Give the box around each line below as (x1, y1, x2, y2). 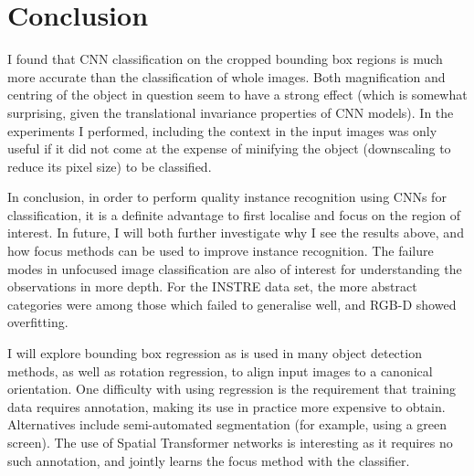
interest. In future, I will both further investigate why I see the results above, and (7, 223, 464, 242)
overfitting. (7, 312, 68, 332)
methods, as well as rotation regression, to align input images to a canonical (7, 361, 433, 380)
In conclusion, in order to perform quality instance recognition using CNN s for (7, 187, 447, 206)
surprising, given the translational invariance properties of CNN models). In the (7, 102, 454, 122)
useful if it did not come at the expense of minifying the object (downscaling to (7, 139, 451, 158)
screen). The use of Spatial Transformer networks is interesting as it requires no (7, 433, 453, 451)
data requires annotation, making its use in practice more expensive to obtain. (7, 397, 446, 416)
